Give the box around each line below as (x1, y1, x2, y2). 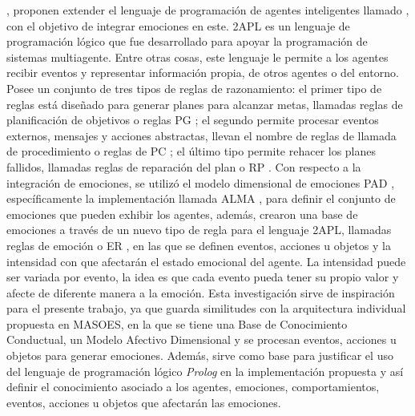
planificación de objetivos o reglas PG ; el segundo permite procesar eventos (6, 111, 379, 128)
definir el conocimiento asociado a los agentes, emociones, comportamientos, (6, 378, 380, 395)
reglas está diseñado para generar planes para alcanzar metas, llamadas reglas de (6, 95, 403, 112)
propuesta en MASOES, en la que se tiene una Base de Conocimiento (6, 315, 348, 332)
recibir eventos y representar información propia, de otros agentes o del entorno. (6, 64, 399, 81)
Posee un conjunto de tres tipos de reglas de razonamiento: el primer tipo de (6, 79, 382, 96)
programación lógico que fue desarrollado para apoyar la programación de (6, 33, 368, 50)
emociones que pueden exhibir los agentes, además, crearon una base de (6, 205, 358, 222)
